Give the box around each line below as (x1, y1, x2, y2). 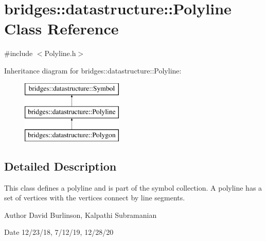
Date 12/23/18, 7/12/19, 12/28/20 (4, 227, 114, 237)
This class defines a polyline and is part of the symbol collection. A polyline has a (4, 182, 262, 193)
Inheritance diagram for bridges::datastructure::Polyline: (4, 65, 182, 76)
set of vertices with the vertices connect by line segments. (4, 192, 185, 203)
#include (4, 48, 33, 59)
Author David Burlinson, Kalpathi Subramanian (4, 209, 157, 220)
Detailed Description (4, 158, 117, 174)
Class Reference (4, 18, 119, 39)
